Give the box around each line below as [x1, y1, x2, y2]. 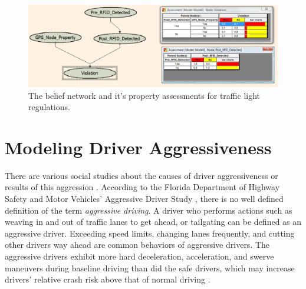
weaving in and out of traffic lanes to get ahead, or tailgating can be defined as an [5, 215, 302, 228]
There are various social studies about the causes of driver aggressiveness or [5, 169, 278, 181]
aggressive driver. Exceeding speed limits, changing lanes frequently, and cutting [5, 227, 295, 239]
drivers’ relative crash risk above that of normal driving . [5, 273, 210, 285]
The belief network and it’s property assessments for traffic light [28, 89, 261, 101]
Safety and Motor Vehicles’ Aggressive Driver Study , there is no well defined [5, 192, 284, 205]
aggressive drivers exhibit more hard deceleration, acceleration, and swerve [5, 250, 274, 263]
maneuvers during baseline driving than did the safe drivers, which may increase [5, 261, 295, 274]
